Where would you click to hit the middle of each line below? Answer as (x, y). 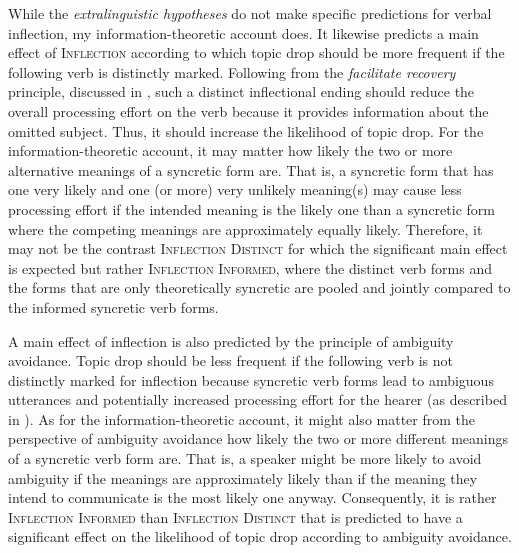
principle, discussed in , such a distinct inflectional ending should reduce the (241, 91)
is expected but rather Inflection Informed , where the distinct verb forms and (250, 267)
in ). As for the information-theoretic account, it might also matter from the (242, 418)
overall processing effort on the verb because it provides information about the (248, 110)
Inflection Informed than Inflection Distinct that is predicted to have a (235, 516)
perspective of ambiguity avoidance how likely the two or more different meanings (258, 438)
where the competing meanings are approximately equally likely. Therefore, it (245, 228)
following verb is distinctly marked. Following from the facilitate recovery (232, 71)
